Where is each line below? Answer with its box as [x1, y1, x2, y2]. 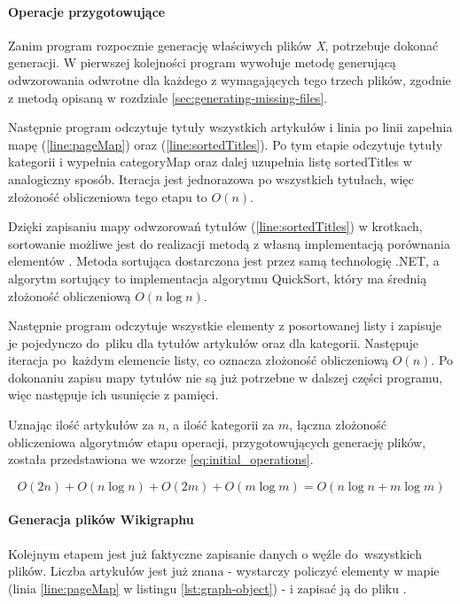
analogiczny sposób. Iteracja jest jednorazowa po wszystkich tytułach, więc [8, 169, 414, 188]
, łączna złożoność [289, 415, 387, 434]
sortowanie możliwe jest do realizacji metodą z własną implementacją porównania [8, 234, 450, 252]
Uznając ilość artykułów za [8, 415, 154, 434]
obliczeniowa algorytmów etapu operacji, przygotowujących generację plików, [8, 432, 426, 451]
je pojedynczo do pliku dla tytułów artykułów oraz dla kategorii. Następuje [8, 333, 419, 352]
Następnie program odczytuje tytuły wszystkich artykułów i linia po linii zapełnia [8, 118, 453, 136]
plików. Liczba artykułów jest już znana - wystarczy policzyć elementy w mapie [8, 561, 440, 580]
